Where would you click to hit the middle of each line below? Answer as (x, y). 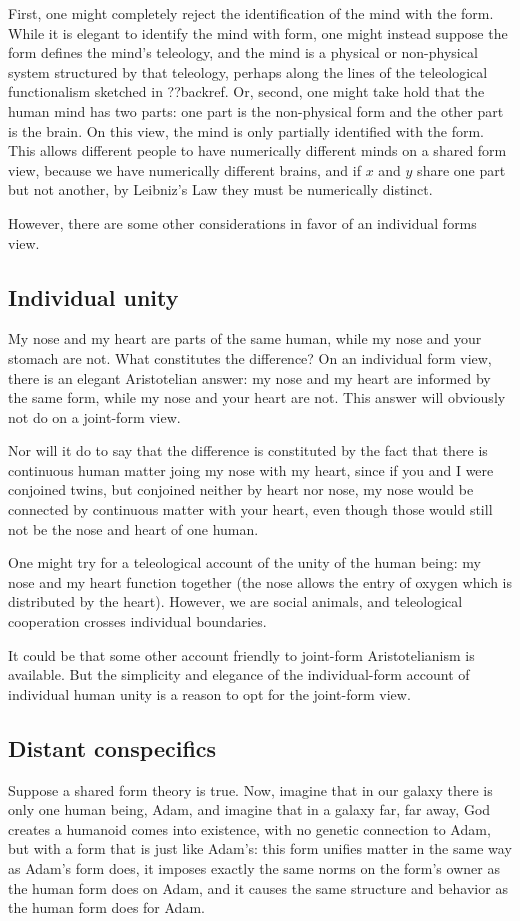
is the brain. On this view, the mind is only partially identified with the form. (246, 130)
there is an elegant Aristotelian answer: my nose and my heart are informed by (249, 377)
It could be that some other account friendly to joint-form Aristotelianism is (241, 654)
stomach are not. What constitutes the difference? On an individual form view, (250, 357)
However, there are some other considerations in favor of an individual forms (242, 222)
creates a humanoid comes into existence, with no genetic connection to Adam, (249, 828)
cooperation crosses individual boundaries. (137, 621)
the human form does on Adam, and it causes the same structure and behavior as (258, 887)
